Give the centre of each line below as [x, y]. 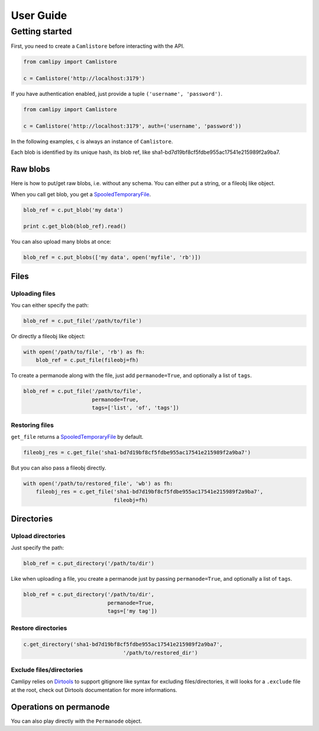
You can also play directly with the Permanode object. [77, 721]
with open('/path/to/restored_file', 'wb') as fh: [98, 483]
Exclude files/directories [47, 670]
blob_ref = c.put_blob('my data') [73, 210]
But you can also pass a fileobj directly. [58, 468]
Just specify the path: [38, 548]
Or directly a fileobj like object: [48, 337]
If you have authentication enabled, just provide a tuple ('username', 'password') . [117, 94]
